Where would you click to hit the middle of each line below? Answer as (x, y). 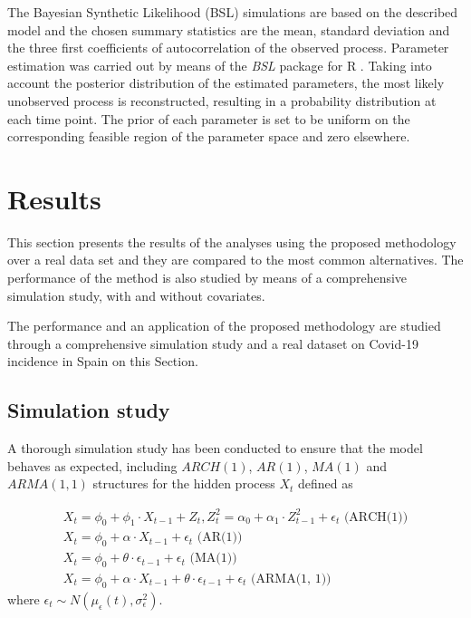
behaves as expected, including (92, 465)
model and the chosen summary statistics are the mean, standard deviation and (229, 29)
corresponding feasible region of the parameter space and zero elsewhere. (209, 136)
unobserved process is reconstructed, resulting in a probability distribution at (222, 100)
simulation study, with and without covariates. (136, 295)
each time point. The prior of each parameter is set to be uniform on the (209, 118)
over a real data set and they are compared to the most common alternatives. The (235, 260)
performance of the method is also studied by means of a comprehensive (207, 278)
